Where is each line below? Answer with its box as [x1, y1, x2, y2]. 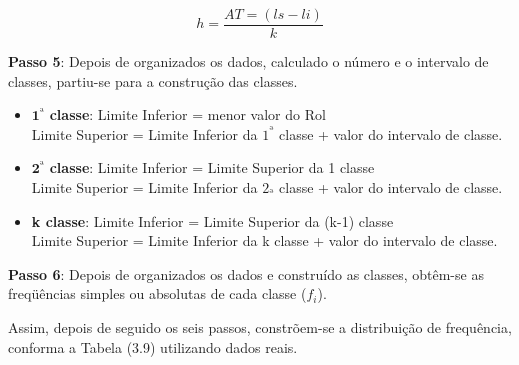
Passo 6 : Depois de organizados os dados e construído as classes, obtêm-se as [8, 263, 484, 284]
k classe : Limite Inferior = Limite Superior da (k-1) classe [31, 210, 394, 231]
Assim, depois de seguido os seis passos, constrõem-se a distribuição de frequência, [8, 317, 512, 337]
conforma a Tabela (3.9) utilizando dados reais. [8, 336, 298, 357]
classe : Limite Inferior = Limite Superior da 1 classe [49, 157, 375, 178]
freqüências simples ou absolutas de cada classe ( [8, 283, 307, 304]
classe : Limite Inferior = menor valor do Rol [49, 104, 326, 125]
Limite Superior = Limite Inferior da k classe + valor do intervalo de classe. [31, 230, 498, 251]
